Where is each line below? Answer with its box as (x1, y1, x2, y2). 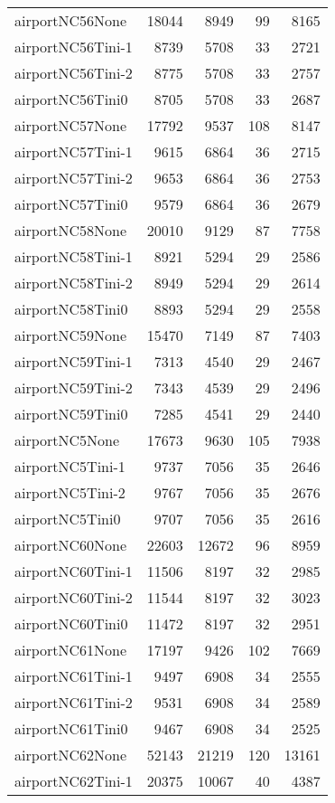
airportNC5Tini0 (14, 508, 121, 529)
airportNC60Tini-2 (14, 587, 133, 608)
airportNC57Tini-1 (14, 141, 133, 162)
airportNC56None (14, 10, 127, 31)
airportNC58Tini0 (14, 298, 128, 319)
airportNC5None (14, 430, 120, 450)
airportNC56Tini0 (14, 89, 128, 109)
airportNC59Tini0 (14, 403, 128, 424)
